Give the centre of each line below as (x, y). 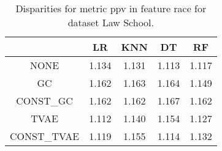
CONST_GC (44, 101)
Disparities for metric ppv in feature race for (111, 8)
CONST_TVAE (45, 136)
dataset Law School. (111, 22)
